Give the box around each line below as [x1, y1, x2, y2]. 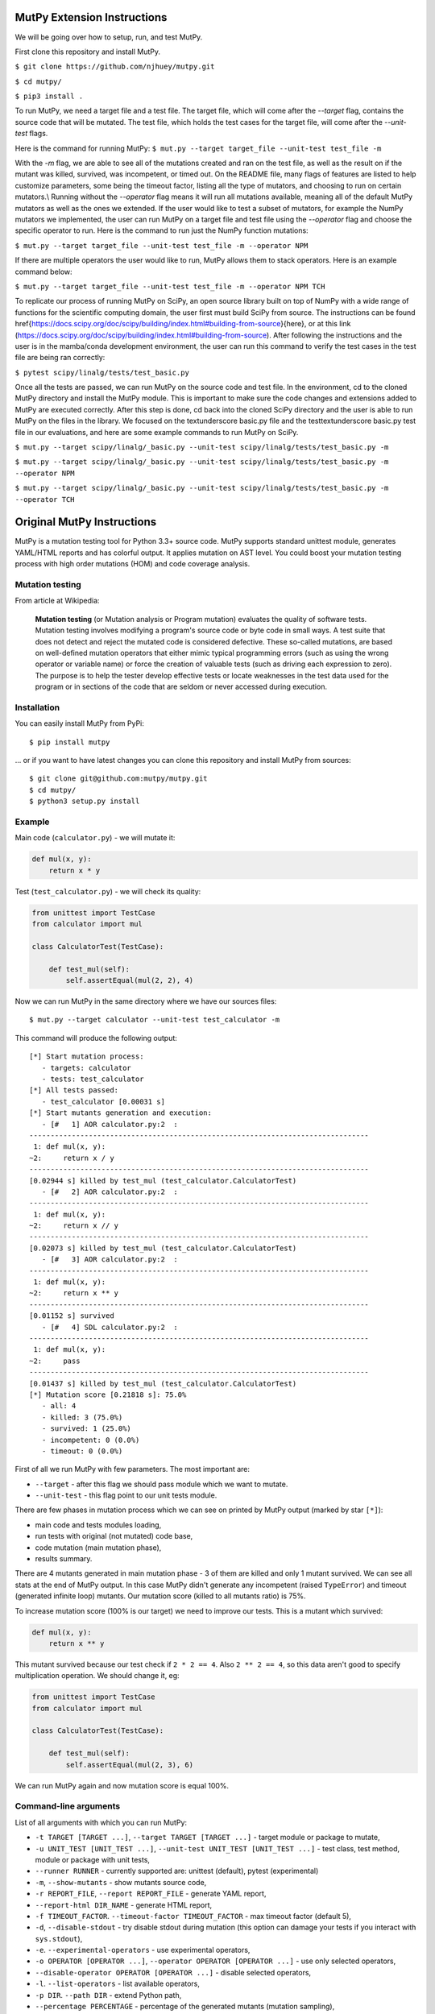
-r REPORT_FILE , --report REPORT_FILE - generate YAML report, [35, 1889, 267, 1899]
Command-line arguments [14, 1801, 121, 1812]
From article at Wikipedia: [14, 596, 100, 606]
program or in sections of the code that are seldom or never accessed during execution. [35, 682, 328, 692]
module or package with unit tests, [35, 1854, 151, 1864]
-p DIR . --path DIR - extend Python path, [35, 1990, 182, 1999]
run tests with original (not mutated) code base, [35, 1531, 193, 1541]
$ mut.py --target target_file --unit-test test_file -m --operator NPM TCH [14, 282, 325, 291]
